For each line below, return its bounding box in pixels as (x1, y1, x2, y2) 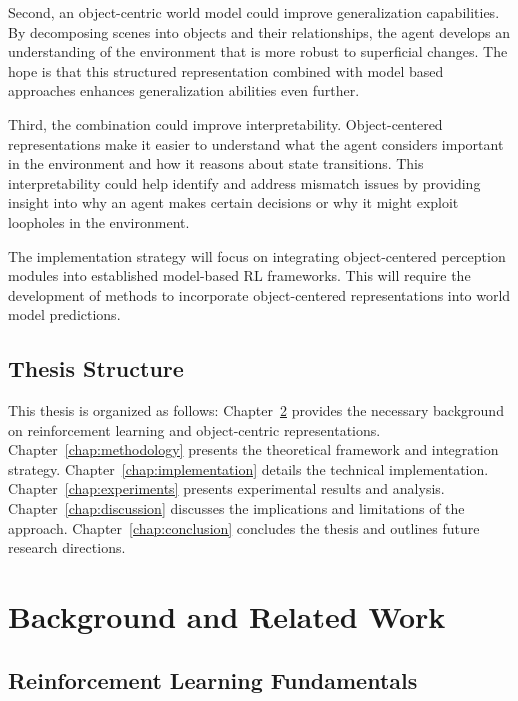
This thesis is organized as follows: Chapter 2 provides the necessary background (8, 400, 504, 421)
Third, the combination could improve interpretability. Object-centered (8, 113, 443, 134)
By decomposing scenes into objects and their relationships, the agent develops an (8, 21, 511, 42)
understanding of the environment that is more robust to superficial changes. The (8, 41, 508, 62)
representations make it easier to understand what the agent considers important (8, 133, 504, 154)
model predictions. (8, 304, 121, 325)
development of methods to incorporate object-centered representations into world (8, 284, 511, 305)
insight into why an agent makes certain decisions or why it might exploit (8, 192, 459, 213)
